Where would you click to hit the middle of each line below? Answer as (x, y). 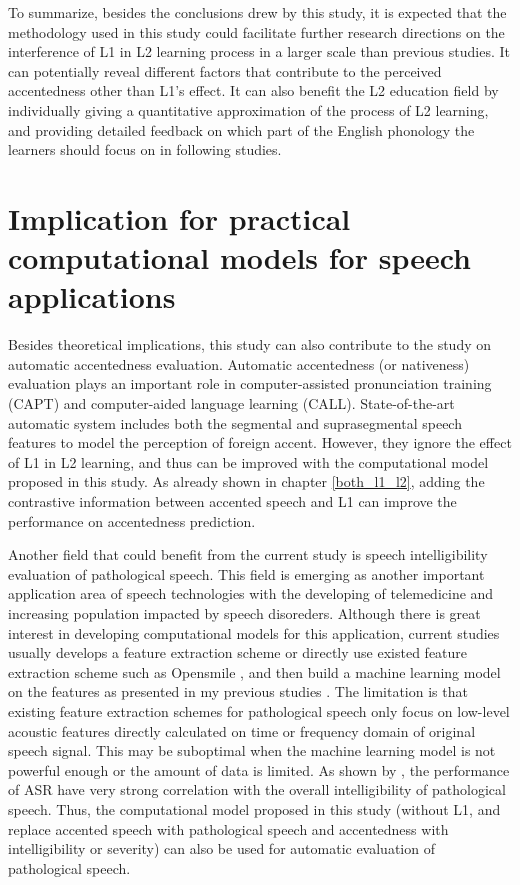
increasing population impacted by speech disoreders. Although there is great (244, 612)
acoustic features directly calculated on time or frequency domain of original (242, 730)
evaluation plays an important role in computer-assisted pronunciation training (250, 383)
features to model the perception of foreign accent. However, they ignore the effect (260, 442)
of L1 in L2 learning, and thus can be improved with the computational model (248, 461)
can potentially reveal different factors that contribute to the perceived (225, 70)
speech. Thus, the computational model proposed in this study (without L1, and (254, 808)
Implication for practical (179, 217)
